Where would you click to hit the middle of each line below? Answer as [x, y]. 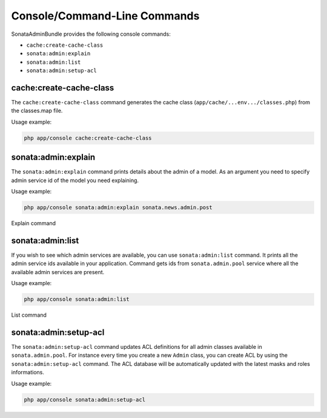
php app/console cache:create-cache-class [88, 138]
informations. [28, 372]
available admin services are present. [58, 272]
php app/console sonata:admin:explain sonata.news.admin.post [118, 207]
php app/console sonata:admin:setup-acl [84, 399]
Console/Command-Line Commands [105, 16]
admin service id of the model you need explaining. [75, 180]
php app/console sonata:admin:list [77, 299]
